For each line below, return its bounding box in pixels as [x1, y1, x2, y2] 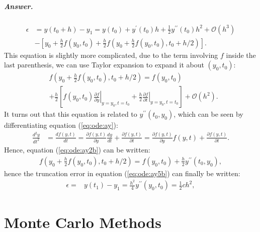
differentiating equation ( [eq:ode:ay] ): [4, 120, 118, 130]
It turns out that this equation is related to [4, 109, 137, 119]
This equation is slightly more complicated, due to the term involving [4, 49, 218, 60]
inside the [226, 49, 256, 60]
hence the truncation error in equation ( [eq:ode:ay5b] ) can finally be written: [4, 168, 240, 178]
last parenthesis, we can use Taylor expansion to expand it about [4, 59, 204, 70]
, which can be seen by [174, 109, 243, 119]
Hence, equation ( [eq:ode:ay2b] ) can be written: [4, 144, 150, 155]
